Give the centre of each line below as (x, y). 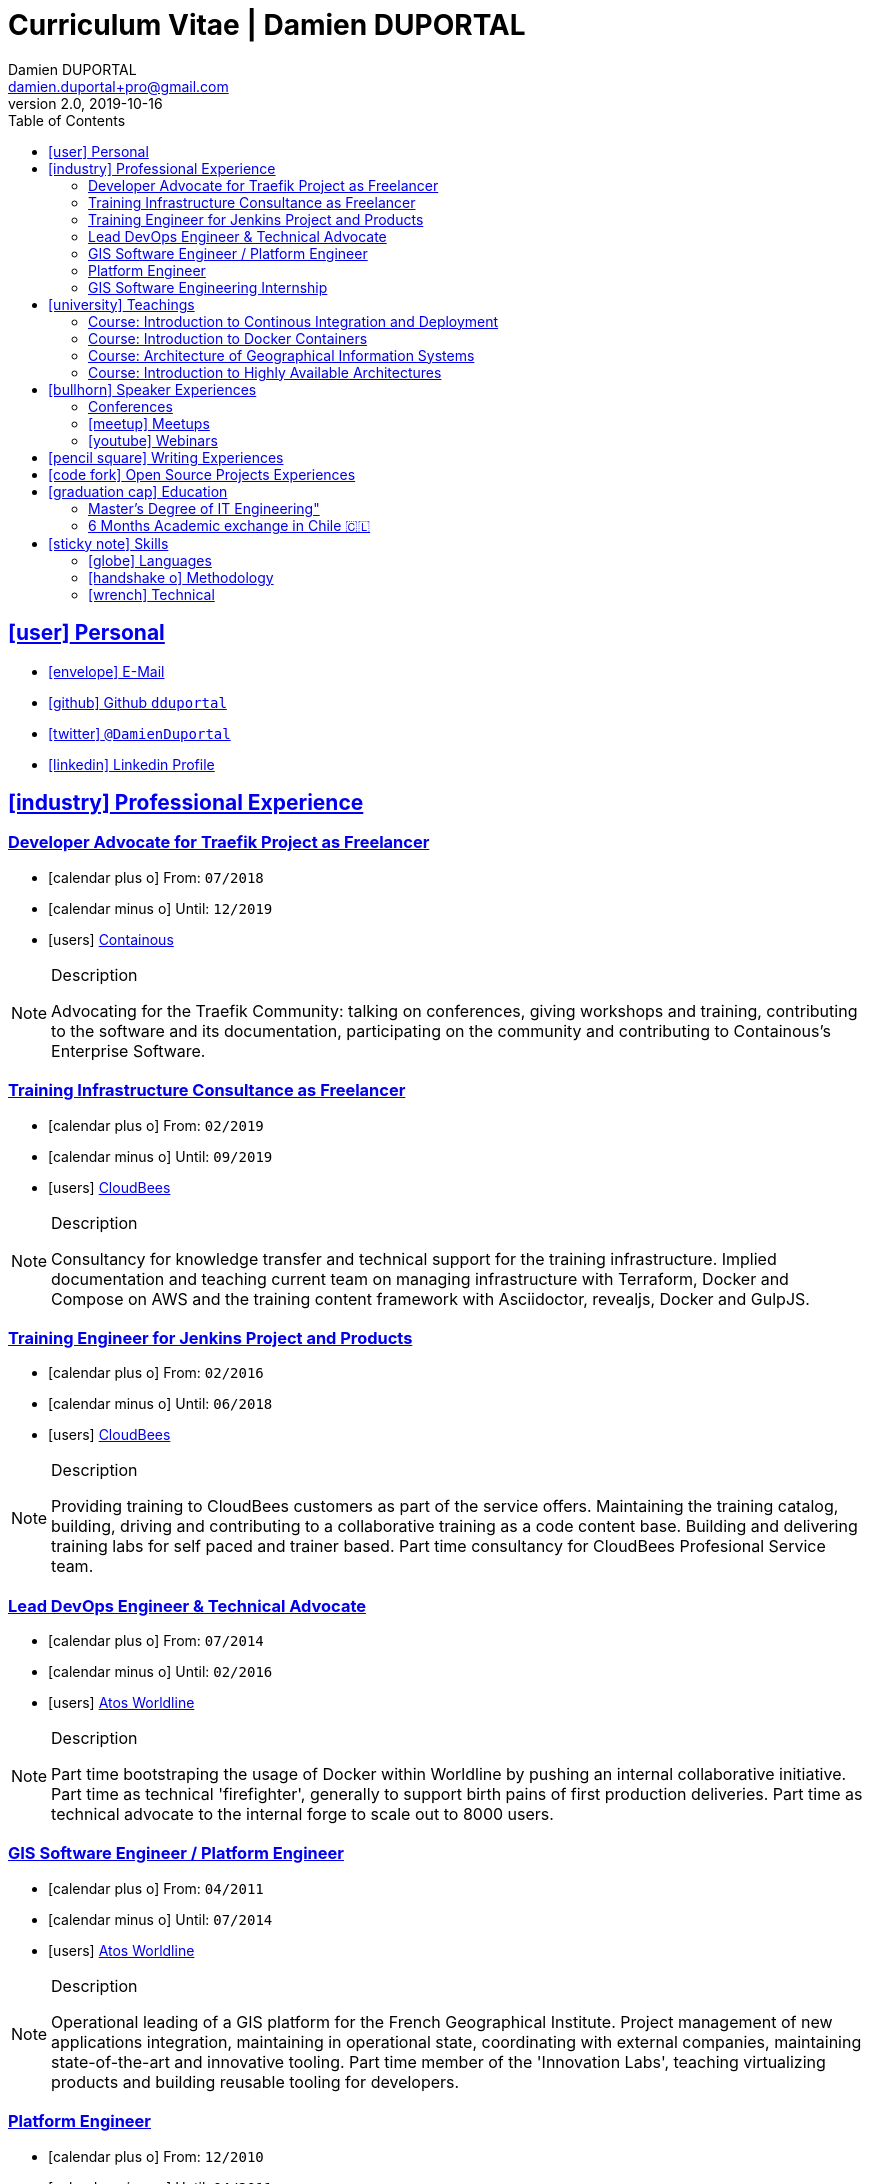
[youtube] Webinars (153, 440)
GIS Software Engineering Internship (208, 287)
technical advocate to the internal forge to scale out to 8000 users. (302, 1814)
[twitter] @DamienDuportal (139, 733)
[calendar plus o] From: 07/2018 (156, 877)
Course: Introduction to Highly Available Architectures (265, 372)
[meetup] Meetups (149, 423)
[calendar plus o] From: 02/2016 (156, 1373)
